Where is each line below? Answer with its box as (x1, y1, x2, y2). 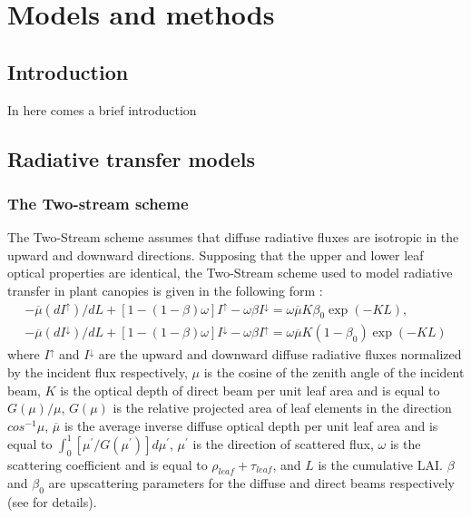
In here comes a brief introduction (7, 100, 197, 119)
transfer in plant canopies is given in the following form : (7, 280, 323, 299)
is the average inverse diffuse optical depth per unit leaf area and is (64, 415, 438, 435)
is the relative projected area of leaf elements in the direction (113, 398, 452, 417)
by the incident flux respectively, (7, 363, 188, 381)
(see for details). (7, 493, 97, 512)
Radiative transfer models (7, 144, 256, 172)
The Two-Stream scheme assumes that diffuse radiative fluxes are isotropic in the (7, 228, 459, 247)
